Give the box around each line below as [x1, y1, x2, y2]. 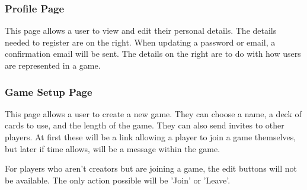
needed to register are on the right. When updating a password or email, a [5, 36, 276, 48]
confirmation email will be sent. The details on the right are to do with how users [5, 47, 301, 60]
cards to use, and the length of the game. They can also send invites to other [5, 119, 284, 131]
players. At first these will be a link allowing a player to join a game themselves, [5, 131, 296, 143]
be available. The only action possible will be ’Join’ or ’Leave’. [5, 173, 231, 186]
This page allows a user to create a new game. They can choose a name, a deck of [5, 107, 302, 120]
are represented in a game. [5, 59, 101, 71]
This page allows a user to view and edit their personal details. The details [5, 24, 277, 37]
